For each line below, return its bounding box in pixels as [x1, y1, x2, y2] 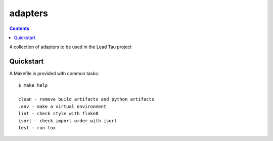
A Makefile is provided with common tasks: [9, 70, 99, 77]
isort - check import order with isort [18, 118, 117, 124]
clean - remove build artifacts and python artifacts [18, 96, 154, 102]
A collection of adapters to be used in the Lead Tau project [9, 44, 132, 50]
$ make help [18, 82, 48, 88]
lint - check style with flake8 [18, 111, 99, 117]
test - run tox [18, 125, 56, 130]
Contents [9, 25, 30, 31]
